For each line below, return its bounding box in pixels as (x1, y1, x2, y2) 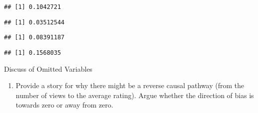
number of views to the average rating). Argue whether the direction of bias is (15, 90, 254, 100)
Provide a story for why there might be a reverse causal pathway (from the (15, 80, 244, 91)
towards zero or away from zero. (15, 100, 113, 110)
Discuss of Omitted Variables (4, 63, 92, 74)
